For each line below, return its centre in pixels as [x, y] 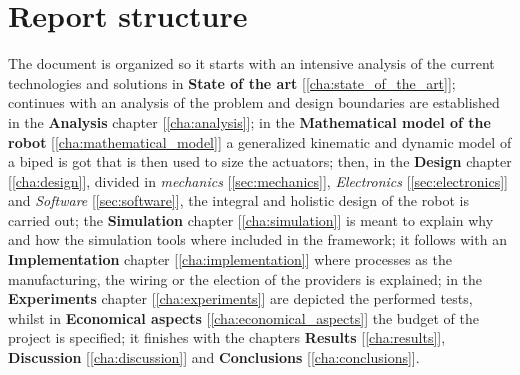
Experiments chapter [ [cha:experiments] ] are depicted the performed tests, [240, 298]
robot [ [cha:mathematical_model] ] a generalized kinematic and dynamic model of [260, 141]
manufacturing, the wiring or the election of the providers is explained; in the [245, 278]
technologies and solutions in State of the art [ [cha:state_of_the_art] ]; [232, 82]
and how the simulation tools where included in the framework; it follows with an [257, 239]
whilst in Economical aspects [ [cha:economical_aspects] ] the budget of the [243, 317]
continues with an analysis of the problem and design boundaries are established [254, 102]
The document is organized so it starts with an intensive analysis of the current [251, 63]
